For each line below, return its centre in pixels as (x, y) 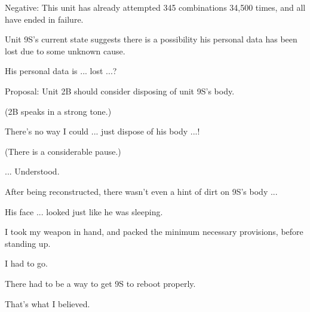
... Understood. (32, 171)
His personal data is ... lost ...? (61, 71)
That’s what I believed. (47, 303)
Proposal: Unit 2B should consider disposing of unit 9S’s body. (120, 91)
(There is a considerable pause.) (63, 151)
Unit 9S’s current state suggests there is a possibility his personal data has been (151, 39)
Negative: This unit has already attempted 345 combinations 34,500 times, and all (155, 7)
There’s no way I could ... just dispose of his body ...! (102, 131)
